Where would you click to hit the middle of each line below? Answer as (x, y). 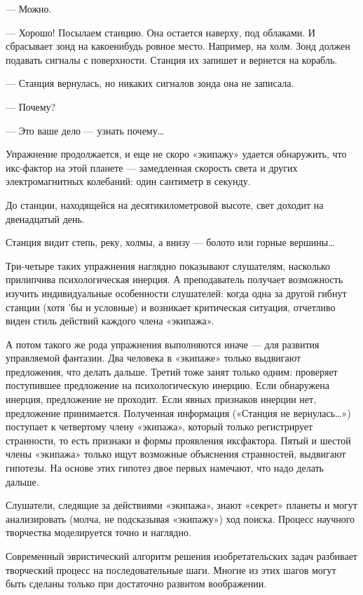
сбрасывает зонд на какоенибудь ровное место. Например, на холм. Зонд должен (178, 46)
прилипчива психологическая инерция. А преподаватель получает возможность (174, 279)
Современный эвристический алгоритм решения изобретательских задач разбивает (181, 556)
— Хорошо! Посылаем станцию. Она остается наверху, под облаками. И (160, 32)
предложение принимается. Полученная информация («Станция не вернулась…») (178, 412)
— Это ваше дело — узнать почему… (85, 130)
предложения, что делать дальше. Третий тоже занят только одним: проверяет (172, 371)
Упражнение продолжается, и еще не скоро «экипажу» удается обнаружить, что (176, 154)
